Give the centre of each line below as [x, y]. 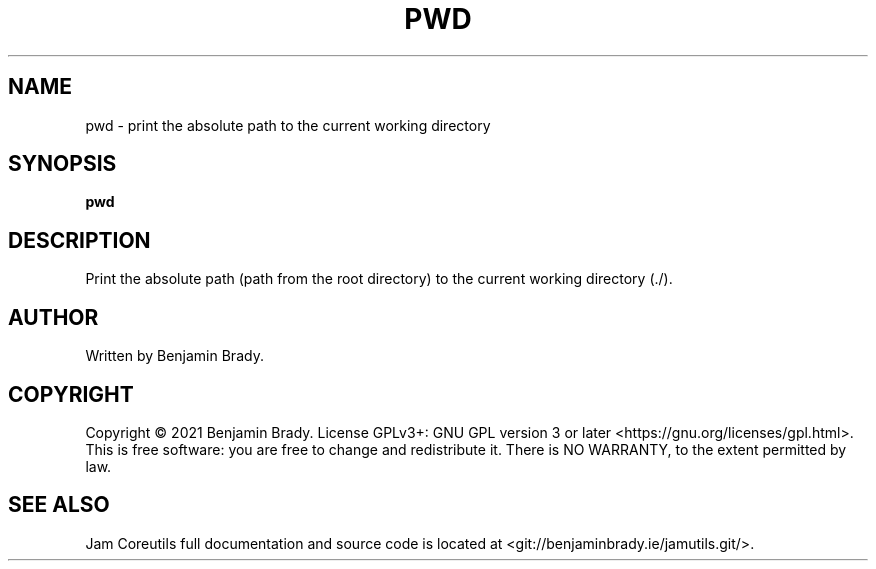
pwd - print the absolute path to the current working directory [288, 125]
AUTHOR [53, 317]
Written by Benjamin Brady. [174, 356]
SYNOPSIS [62, 164]
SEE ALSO [59, 505]
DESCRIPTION [79, 240]
